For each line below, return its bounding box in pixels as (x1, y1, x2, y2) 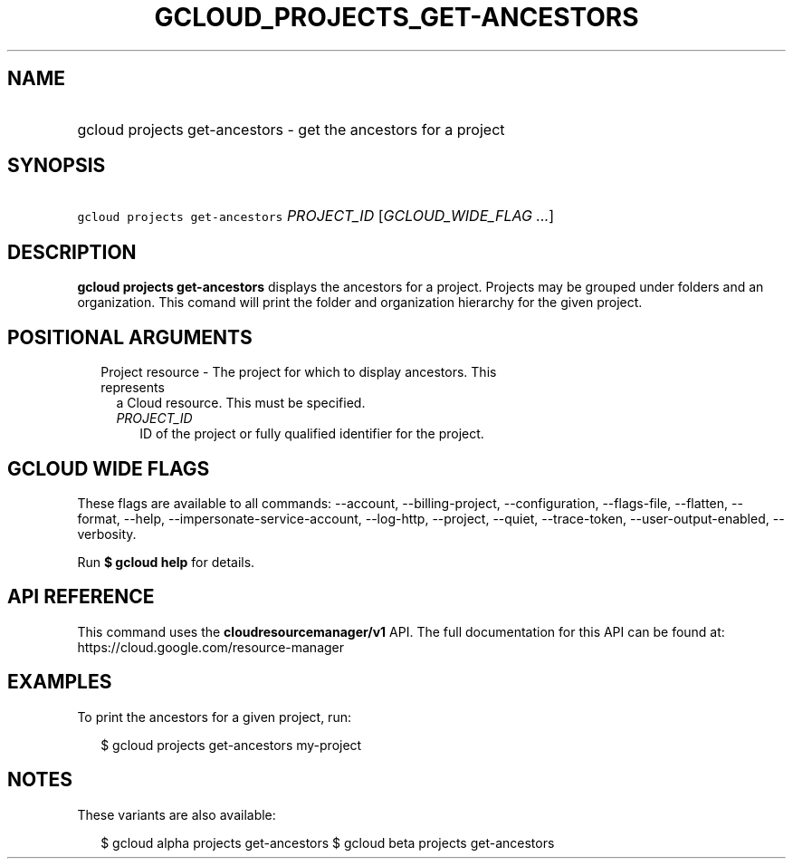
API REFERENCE (7, 585, 155, 609)
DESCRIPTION (7, 240, 137, 264)
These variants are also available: (77, 806, 276, 823)
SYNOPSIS (7, 154, 106, 178)
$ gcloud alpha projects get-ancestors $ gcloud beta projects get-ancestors (100, 834, 555, 851)
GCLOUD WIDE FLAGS (7, 457, 210, 480)
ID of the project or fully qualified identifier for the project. (139, 426, 484, 442)
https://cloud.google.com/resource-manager (77, 639, 345, 655)
